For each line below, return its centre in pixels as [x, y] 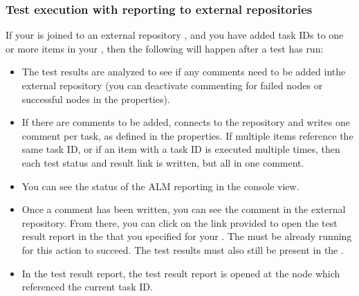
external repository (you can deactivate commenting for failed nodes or [172, 85]
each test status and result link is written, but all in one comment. [163, 162]
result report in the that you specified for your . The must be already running [187, 236]
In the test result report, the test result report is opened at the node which [181, 273]
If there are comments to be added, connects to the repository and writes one [186, 122]
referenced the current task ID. [87, 287]
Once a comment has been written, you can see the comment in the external [184, 209]
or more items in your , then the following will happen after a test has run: [165, 48]
